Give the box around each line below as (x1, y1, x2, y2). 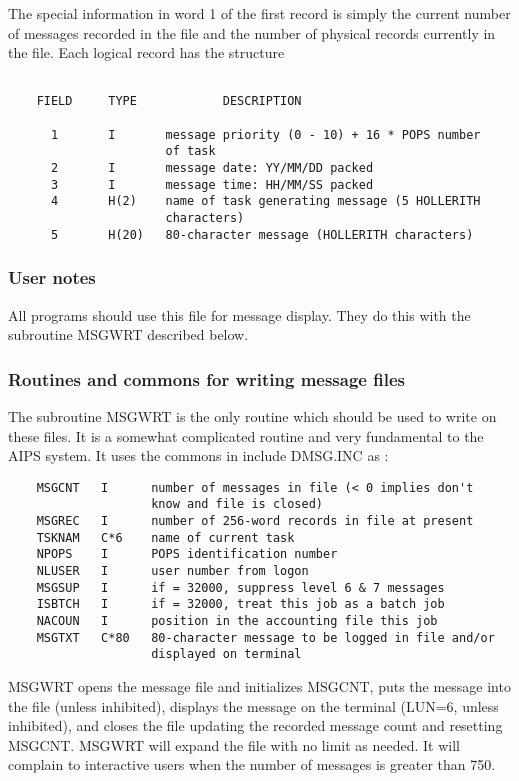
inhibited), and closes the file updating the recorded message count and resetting (8, 715, 503, 736)
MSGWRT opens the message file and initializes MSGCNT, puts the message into (8, 675, 511, 696)
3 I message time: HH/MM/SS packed (50, 177, 374, 192)
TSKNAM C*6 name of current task (36, 530, 295, 545)
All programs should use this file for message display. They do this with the (8, 304, 471, 325)
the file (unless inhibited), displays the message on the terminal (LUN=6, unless (8, 695, 499, 716)
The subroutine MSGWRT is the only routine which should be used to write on (8, 405, 497, 426)
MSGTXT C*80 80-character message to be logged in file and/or (36, 630, 495, 645)
